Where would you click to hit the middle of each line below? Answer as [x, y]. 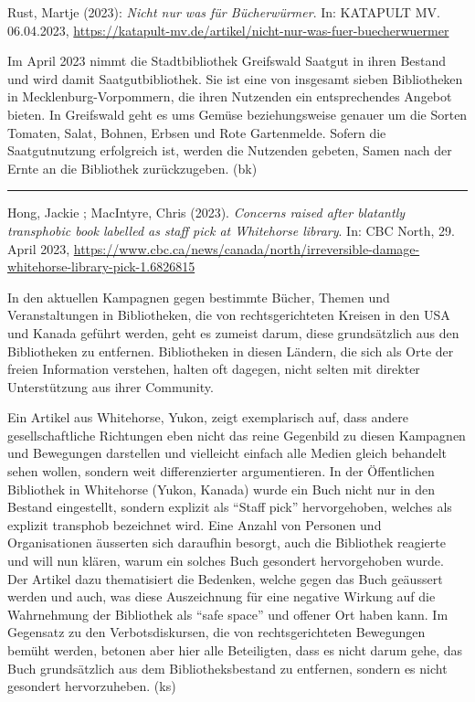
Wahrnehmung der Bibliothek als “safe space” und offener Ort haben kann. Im [228, 614]
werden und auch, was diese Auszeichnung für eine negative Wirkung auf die [222, 596]
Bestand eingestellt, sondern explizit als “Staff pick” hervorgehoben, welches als [230, 507]
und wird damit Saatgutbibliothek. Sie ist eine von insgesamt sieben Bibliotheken [235, 78]
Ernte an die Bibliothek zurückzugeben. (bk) [132, 168]
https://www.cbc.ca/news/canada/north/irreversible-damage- [247, 248]
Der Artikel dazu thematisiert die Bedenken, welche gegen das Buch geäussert [225, 578]
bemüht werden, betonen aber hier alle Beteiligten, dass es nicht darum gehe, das [235, 650]
